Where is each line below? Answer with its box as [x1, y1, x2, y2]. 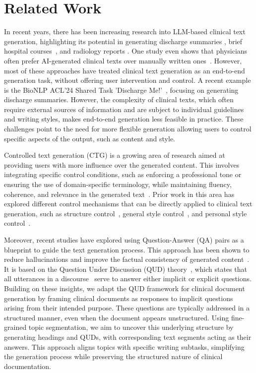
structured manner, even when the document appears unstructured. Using [4, 312, 229, 322]
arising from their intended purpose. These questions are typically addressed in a [4, 303, 250, 313]
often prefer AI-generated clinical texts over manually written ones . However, [4, 55, 242, 65]
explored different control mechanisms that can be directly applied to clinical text [4, 198, 253, 209]
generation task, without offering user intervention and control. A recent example [4, 75, 251, 85]
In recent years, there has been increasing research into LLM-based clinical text [4, 26, 246, 37]
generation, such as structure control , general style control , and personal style [4, 208, 247, 218]
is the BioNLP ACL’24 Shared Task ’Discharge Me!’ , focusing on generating [4, 84, 239, 95]
